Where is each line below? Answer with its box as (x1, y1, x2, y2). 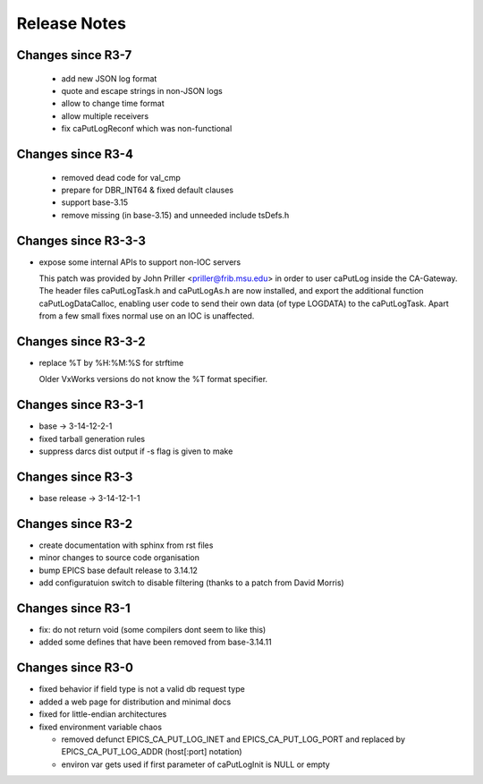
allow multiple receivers (61, 110, 149, 121)
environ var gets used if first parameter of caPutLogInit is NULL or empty (61, 759, 330, 770)
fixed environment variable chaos (38, 721, 163, 732)
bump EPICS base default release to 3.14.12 (38, 565, 199, 575)
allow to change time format (61, 98, 165, 109)
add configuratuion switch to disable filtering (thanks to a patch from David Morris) (38, 577, 344, 588)
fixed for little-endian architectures (38, 709, 167, 720)
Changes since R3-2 (16, 516, 133, 532)
